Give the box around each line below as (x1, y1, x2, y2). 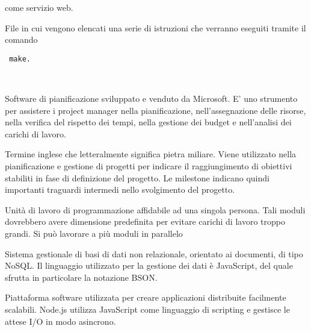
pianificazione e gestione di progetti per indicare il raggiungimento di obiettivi (5, 160, 292, 172)
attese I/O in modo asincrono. (5, 315, 116, 327)
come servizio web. (5, 1, 73, 13)
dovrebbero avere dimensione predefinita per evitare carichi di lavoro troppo (5, 215, 285, 228)
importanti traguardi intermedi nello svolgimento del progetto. (5, 183, 235, 196)
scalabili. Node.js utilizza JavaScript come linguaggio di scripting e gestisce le (5, 302, 290, 315)
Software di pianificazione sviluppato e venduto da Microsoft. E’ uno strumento (5, 92, 298, 105)
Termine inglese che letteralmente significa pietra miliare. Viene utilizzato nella (5, 148, 297, 160)
